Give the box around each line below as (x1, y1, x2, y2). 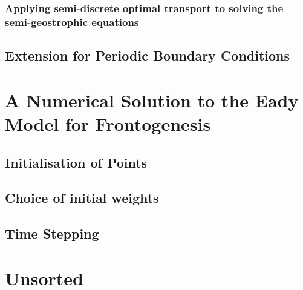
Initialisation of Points (5, 153, 148, 171)
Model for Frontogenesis (5, 111, 211, 136)
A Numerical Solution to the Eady (5, 87, 299, 112)
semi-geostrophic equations (5, 14, 139, 29)
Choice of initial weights (5, 188, 159, 207)
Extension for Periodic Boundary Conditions (5, 46, 290, 65)
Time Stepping (5, 224, 99, 243)
